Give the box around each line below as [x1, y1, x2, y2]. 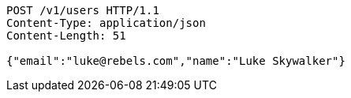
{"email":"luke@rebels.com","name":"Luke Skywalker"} [6, 55, 345, 67]
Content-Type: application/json [6, 17, 206, 29]
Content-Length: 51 [6, 29, 126, 42]
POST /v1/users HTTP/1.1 [6, 4, 159, 17]
